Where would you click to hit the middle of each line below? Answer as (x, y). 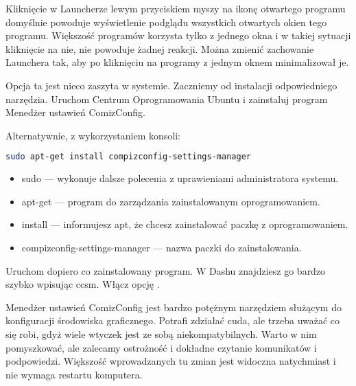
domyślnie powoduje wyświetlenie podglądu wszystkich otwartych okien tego (166, 22)
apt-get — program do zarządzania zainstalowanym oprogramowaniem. (171, 201)
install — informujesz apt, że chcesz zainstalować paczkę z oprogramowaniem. (185, 224)
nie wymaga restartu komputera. (74, 374)
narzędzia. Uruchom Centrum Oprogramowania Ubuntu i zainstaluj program (167, 99)
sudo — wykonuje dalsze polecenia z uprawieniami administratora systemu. (180, 178)
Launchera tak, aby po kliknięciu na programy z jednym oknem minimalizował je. (177, 62)
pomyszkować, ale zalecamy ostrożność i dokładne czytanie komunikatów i (161, 347)
